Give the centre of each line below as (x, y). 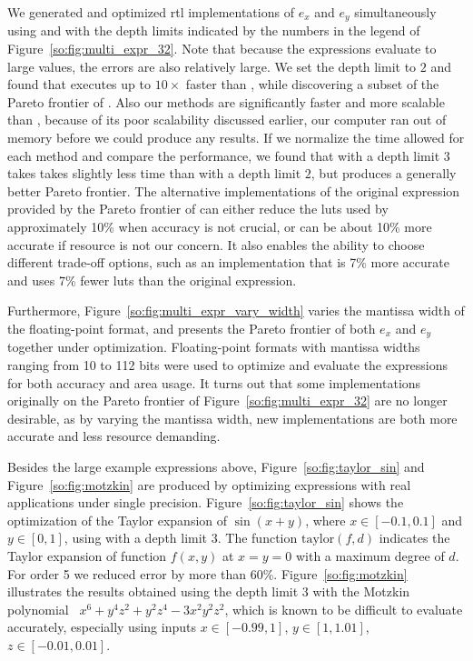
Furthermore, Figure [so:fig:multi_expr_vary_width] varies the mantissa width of (236, 310)
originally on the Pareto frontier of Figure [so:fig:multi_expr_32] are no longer (227, 401)
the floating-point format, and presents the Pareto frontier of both (192, 328)
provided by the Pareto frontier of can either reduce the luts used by (198, 209)
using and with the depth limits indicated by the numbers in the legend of (214, 30)
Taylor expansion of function (87, 555)
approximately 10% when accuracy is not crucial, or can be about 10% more (220, 226)
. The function (257, 538)
